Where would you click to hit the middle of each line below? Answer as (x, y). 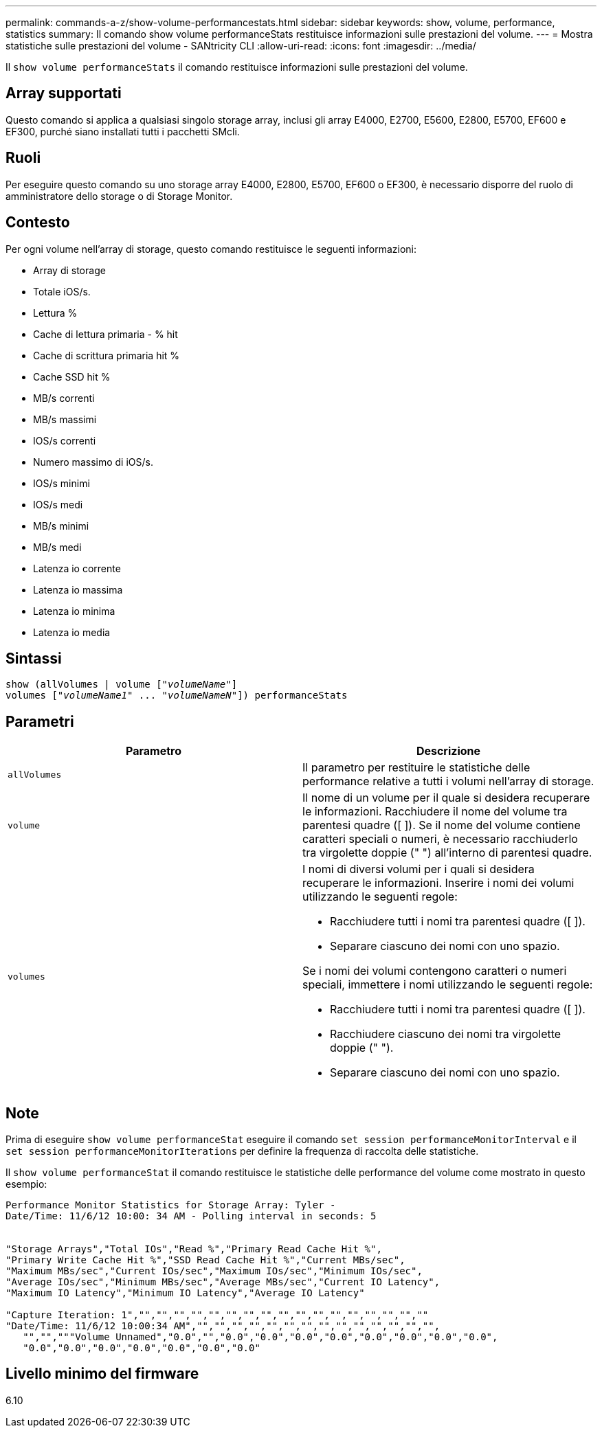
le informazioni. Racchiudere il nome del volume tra (435, 812)
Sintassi (34, 658)
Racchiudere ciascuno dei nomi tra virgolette (446, 1034)
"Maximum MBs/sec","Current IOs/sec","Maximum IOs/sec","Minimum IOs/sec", (214, 1271)
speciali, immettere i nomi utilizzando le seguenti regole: (448, 985)
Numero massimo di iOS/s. (93, 462)
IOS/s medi (58, 504)
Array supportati (64, 93)
